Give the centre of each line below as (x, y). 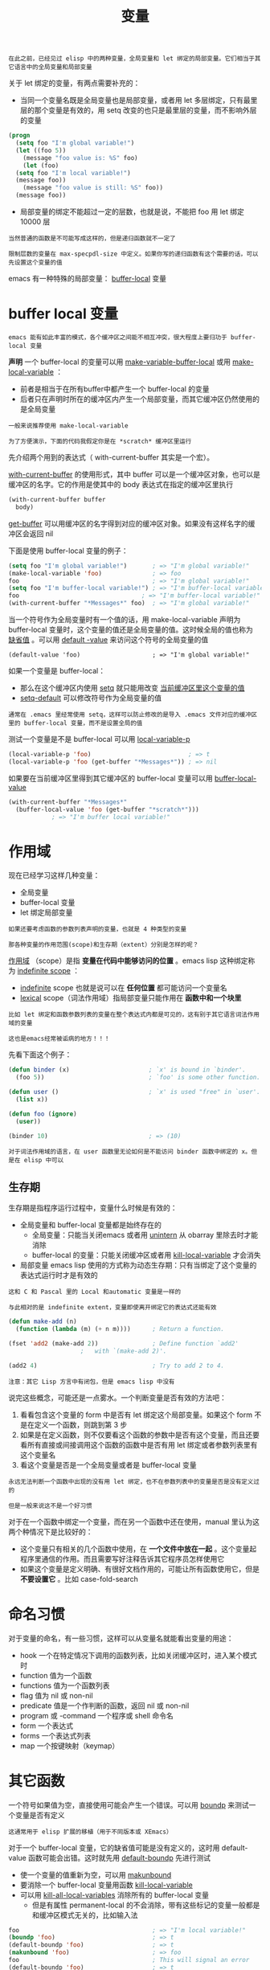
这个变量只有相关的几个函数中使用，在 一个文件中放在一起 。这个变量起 (138, 1549)
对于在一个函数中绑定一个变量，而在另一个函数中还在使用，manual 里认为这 (134, 1522)
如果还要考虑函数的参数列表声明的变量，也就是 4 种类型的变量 (98, 929)
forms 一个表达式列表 (55, 1735)
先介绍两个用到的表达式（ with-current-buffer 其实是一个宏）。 (111, 457)
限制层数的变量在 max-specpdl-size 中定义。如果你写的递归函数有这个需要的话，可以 (133, 254)
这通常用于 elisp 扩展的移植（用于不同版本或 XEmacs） (90, 1832)
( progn (19, 136)
